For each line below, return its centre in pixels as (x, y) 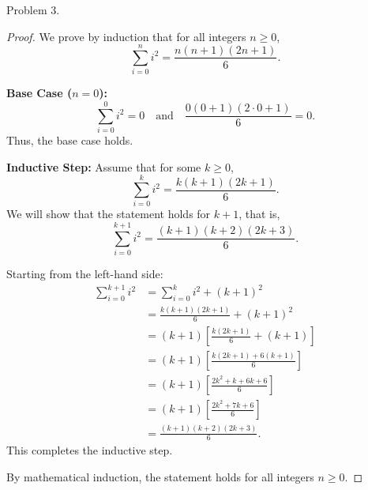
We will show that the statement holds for (109, 214)
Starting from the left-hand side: (85, 274)
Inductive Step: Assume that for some (104, 166)
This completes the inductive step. (90, 450)
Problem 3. (33, 9)
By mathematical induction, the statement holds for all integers (160, 477)
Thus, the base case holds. (70, 140)
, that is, (259, 214)
